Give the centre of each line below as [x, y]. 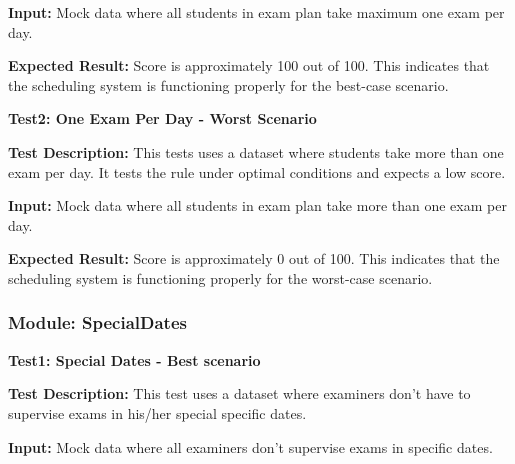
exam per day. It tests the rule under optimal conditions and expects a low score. [257, 171]
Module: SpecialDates [97, 322]
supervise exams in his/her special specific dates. [157, 412]
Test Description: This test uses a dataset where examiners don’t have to [239, 393]
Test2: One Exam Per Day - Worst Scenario [162, 118]
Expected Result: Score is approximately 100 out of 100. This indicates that [249, 65]
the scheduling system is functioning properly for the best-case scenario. [228, 84]
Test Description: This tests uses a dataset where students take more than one [256, 151]
